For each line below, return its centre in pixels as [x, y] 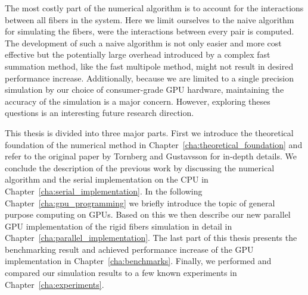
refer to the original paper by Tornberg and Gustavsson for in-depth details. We [151, 156]
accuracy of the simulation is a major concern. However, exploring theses [138, 101]
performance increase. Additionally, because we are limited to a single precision [150, 78]
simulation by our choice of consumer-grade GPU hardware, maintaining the [144, 90]
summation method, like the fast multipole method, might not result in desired [149, 66]
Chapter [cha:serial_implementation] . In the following [104, 191]
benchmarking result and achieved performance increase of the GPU [129, 249]
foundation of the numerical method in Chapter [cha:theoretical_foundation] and [154, 144]
